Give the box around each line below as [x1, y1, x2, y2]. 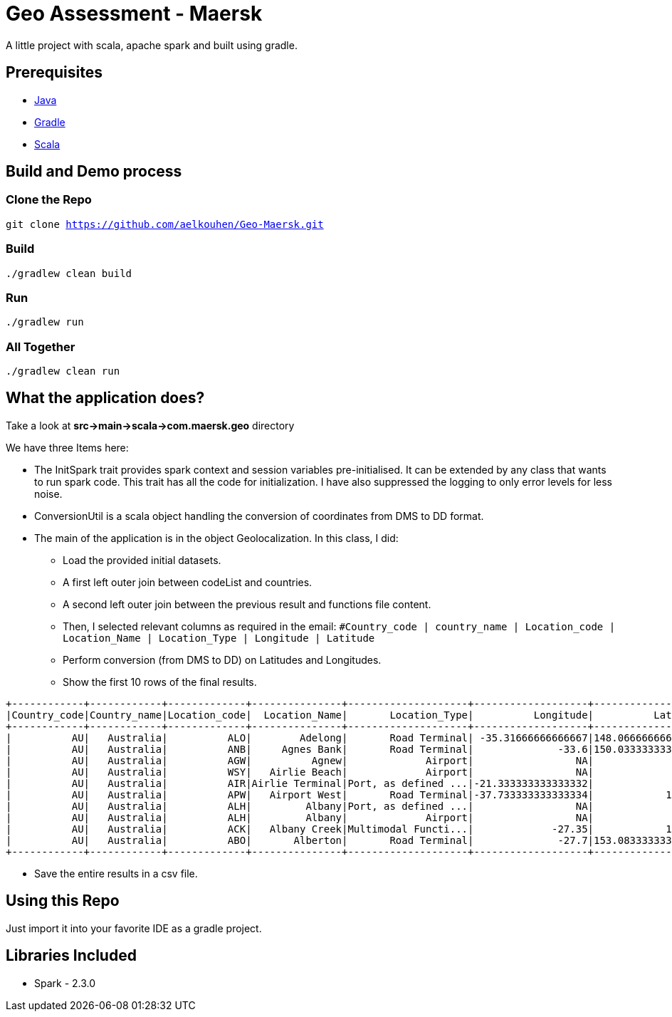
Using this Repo [6, 892, 120, 910]
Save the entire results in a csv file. [34, 867, 198, 880]
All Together [6, 339, 75, 354]
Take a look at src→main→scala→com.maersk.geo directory [6, 419, 295, 432]
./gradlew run [6, 316, 84, 328]
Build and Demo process [6, 162, 182, 181]
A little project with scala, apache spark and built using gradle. [6, 38, 298, 51]
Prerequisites [6, 63, 103, 82]
